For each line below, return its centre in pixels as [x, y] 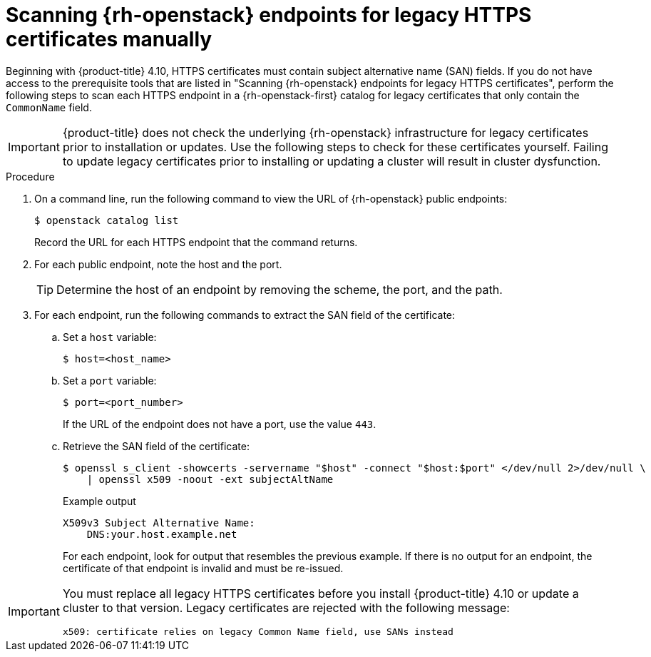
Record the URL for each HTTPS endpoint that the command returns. [196, 242]
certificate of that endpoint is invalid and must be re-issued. [203, 568]
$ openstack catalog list [107, 220]
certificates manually [109, 39]
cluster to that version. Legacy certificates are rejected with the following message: [286, 607]
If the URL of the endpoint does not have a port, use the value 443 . [220, 424]
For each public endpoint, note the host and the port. [158, 264]
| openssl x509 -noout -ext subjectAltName [210, 479]
